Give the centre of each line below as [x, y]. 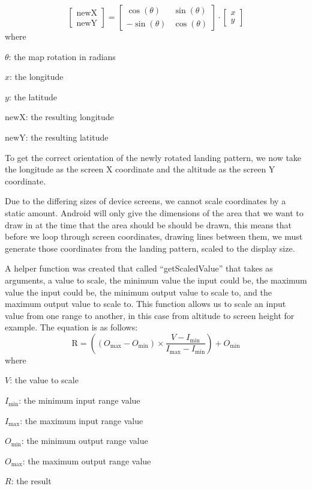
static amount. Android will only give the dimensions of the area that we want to [154, 212]
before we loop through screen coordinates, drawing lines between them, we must [154, 236]
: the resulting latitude [67, 137]
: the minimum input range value [79, 400]
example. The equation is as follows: [71, 327]
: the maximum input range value [82, 420]
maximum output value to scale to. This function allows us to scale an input [145, 304]
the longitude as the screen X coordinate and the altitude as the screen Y [140, 169]
